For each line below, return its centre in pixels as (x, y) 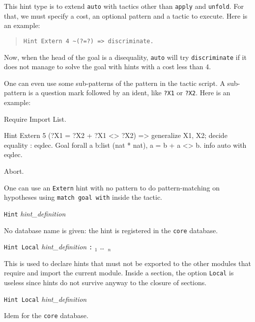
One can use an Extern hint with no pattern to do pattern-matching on (112, 187)
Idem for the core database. (46, 315)
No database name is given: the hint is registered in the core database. (111, 230)
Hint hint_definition (35, 213)
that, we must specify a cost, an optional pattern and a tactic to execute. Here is (126, 15)
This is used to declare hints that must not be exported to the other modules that (128, 263)
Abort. (14, 171)
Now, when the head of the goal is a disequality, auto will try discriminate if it (125, 57)
